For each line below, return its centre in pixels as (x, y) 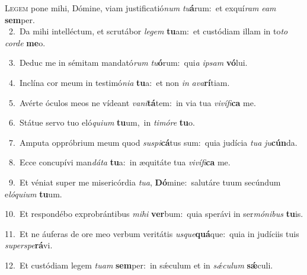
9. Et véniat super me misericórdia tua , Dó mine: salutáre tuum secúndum (145, 182)
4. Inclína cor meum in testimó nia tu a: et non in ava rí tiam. (119, 82)
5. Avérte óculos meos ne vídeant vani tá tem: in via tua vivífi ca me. (132, 102)
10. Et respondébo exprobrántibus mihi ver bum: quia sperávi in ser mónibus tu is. (154, 214)
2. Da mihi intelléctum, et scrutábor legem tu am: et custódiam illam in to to (148, 31)
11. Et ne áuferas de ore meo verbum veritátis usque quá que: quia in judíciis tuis (152, 233)
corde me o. (25, 42)
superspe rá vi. (29, 245)
